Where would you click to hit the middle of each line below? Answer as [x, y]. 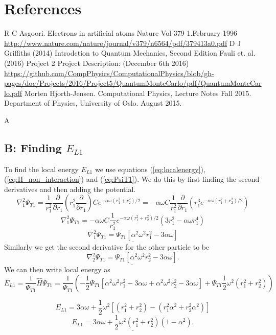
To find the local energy [41, 169]
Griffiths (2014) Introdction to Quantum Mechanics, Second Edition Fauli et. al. [130, 53]
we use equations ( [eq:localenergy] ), [150, 169]
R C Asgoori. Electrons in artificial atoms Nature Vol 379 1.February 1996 [121, 33]
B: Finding [33, 147]
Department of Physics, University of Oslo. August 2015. [93, 103]
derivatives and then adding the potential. [70, 189]
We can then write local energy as [57, 269]
